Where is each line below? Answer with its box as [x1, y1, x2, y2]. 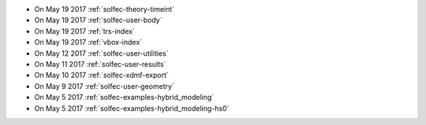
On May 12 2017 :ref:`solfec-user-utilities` [34, 48, 169, 58]
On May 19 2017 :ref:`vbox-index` [34, 38, 142, 47]
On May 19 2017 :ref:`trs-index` [34, 26, 136, 35]
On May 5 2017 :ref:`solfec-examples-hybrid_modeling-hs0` [34, 103, 230, 113]
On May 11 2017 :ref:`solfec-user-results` [34, 59, 166, 68]
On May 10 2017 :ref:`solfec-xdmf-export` [34, 71, 170, 80]
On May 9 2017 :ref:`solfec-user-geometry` [34, 81, 175, 90]
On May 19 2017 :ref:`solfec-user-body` [34, 16, 163, 25]
